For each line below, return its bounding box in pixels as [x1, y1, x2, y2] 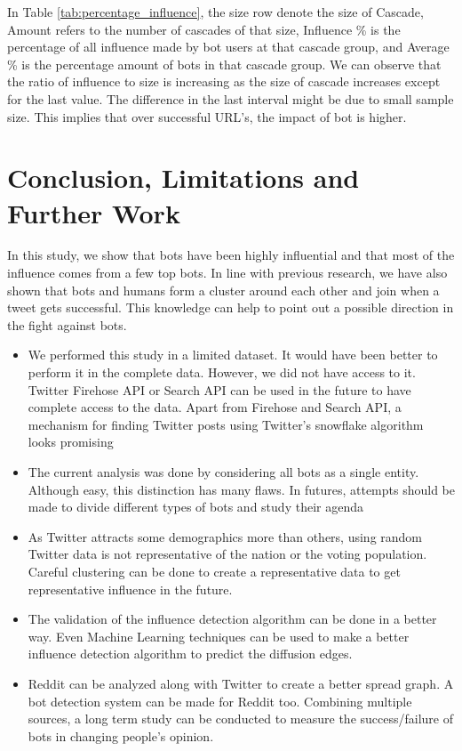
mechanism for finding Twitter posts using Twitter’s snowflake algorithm [28, 415, 424, 433]
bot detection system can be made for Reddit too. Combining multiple [28, 691, 412, 710]
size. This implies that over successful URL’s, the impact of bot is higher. [7, 107, 407, 125]
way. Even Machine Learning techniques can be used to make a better [28, 626, 410, 645]
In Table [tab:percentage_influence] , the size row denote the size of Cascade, [7, 3, 424, 20]
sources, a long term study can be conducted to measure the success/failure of [28, 709, 453, 728]
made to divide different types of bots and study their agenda [28, 497, 363, 516]
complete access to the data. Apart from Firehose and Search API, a [28, 398, 402, 416]
